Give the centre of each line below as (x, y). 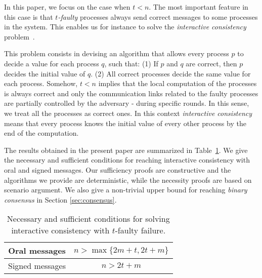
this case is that (29, 16)
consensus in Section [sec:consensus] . (60, 199)
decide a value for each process (52, 63)
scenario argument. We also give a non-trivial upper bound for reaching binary (126, 190)
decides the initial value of (45, 73)
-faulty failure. (140, 230)
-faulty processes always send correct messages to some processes (158, 16)
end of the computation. (41, 133)
